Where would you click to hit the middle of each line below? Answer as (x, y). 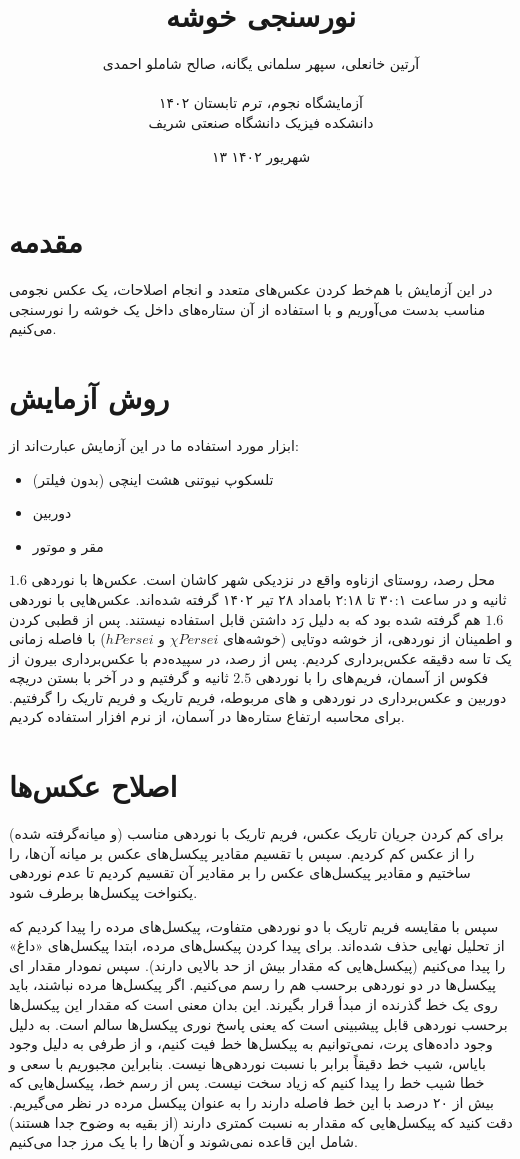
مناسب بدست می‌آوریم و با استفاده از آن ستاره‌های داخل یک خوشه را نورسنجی (247, 308)
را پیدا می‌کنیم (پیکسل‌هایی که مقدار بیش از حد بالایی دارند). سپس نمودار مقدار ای (257, 964)
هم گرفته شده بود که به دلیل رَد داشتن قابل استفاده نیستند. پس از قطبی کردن (245, 618)
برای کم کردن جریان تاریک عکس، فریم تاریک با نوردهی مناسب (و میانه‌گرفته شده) (256, 833)
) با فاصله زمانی (57, 638)
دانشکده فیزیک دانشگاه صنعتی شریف (261, 121)
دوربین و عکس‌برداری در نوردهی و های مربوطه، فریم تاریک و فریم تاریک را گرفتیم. (258, 696)
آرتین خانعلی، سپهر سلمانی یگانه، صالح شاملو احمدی (261, 63)
